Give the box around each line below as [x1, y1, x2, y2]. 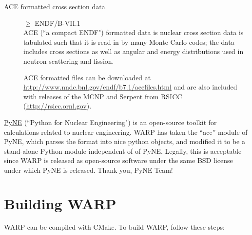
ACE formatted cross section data [4, 1, 105, 11]
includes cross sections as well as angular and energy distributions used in [23, 46, 244, 56]
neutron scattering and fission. [23, 55, 114, 66]
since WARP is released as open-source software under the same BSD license [4, 155, 233, 165]
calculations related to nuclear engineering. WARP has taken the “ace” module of [4, 127, 248, 137]
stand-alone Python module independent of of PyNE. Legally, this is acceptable [4, 145, 242, 156]
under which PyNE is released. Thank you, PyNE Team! [4, 164, 173, 175]
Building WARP [4, 193, 116, 213]
